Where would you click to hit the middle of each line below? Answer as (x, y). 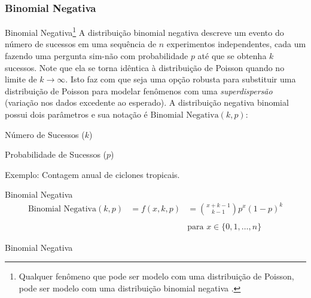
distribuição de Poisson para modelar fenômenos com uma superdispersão (139, 90)
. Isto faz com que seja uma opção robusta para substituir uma (181, 79)
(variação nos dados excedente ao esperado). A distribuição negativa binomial (147, 102)
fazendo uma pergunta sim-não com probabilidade (97, 56)
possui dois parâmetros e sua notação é (76, 114)
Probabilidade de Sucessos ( (56, 154)
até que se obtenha (232, 56)
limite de (21, 79)
